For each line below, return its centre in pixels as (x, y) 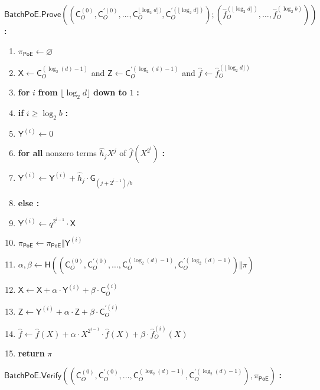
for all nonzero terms (57, 153)
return (31, 353)
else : (29, 202)
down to (110, 92)
